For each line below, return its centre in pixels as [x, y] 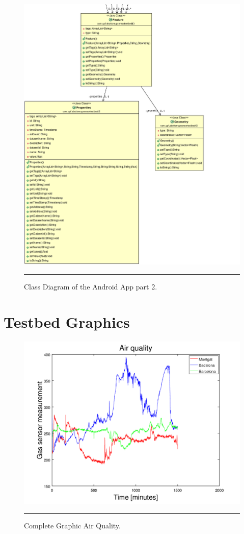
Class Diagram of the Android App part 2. [91, 286]
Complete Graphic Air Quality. [72, 526]
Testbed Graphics [67, 321]
